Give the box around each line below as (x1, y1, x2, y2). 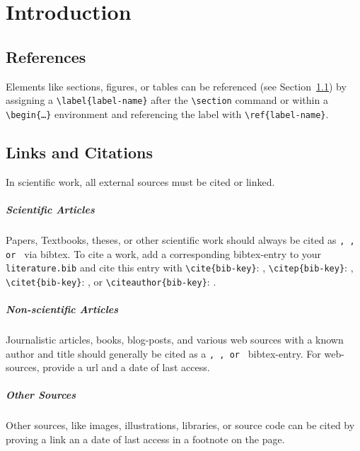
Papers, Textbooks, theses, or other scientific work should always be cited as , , (6, 232, 355, 247)
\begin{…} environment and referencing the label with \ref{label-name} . (6, 106, 329, 121)
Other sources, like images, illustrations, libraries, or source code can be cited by (6, 418, 355, 433)
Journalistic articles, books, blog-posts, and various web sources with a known (6, 332, 344, 347)
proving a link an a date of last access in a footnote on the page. (6, 432, 285, 447)
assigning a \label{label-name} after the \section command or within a (6, 93, 328, 107)
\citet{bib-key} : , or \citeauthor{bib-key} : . (6, 274, 216, 288)
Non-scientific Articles (6, 302, 119, 317)
